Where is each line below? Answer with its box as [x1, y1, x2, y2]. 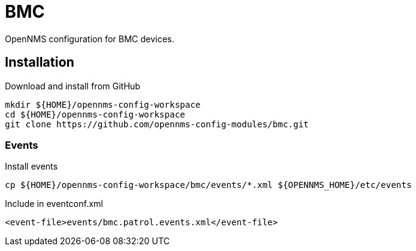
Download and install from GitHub [5, 80, 140, 91]
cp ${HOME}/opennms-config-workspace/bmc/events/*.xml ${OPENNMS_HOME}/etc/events [5, 180, 412, 190]
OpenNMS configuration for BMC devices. [5, 33, 175, 44]
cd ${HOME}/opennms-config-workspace [5, 109, 186, 119]
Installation [5, 54, 75, 70]
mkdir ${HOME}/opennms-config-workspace [5, 99, 201, 110]
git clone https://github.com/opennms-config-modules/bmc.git [5, 119, 309, 129]
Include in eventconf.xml [5, 198, 103, 209]
